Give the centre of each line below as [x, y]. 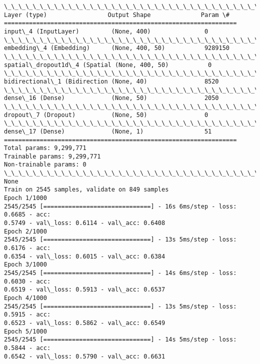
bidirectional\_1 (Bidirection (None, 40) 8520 [111, 81]
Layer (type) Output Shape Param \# [117, 15]
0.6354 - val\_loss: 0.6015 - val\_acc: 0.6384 [85, 256]
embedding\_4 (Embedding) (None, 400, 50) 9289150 [117, 48]
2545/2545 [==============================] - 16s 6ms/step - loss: [120, 206]
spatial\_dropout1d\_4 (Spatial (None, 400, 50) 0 [108, 65]
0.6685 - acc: [27, 215]
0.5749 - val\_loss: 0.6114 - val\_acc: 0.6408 [85, 223]
